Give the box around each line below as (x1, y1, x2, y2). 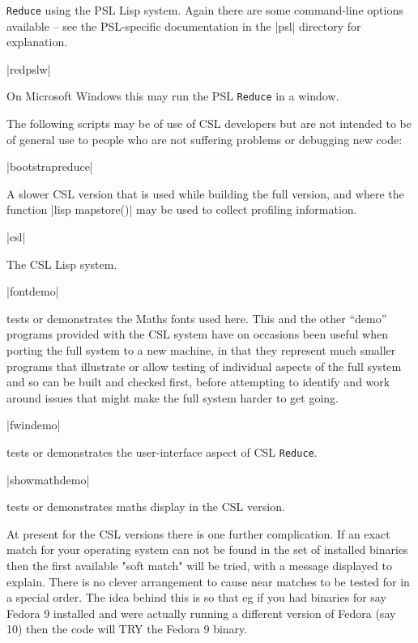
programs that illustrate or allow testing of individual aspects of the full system (6, 357, 402, 374)
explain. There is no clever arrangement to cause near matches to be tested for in (6, 573, 410, 590)
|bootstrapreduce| (6, 158, 93, 175)
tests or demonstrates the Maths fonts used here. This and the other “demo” (6, 309, 387, 326)
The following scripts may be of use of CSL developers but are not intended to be (6, 115, 412, 132)
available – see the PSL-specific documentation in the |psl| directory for (6, 17, 361, 34)
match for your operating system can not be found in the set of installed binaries (6, 541, 408, 558)
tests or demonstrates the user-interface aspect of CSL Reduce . (6, 444, 318, 460)
